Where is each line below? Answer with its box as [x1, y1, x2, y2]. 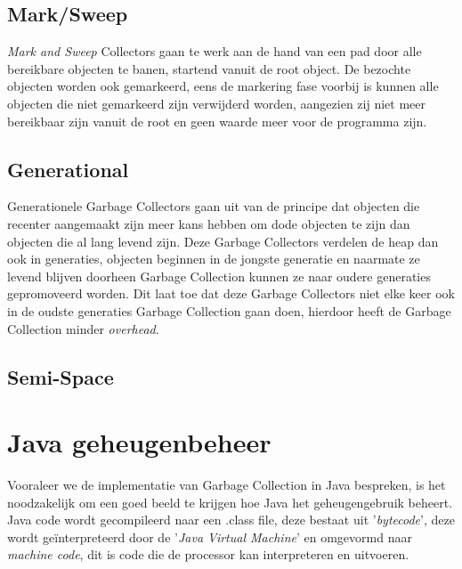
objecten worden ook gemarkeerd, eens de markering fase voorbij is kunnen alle [7, 77, 439, 95]
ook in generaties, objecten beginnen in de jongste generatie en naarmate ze [7, 249, 420, 268]
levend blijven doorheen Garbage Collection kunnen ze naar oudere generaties [7, 266, 431, 285]
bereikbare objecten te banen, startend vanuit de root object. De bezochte [7, 59, 411, 77]
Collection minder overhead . [7, 319, 159, 337]
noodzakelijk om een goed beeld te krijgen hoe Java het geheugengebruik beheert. [7, 492, 453, 511]
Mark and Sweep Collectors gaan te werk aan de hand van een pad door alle [7, 42, 422, 61]
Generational [7, 155, 129, 183]
